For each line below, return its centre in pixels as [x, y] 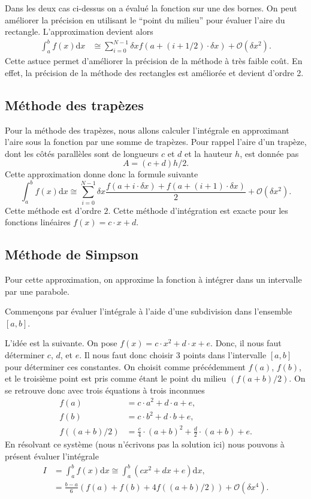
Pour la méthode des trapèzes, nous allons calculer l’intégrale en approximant [147, 130]
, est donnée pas [269, 153]
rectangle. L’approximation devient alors [79, 31]
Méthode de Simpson [72, 254]
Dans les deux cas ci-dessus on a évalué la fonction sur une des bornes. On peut [151, 8]
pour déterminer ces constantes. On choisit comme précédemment [125, 366]
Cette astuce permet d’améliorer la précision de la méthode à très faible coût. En [154, 61]
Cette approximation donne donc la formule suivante [102, 174]
